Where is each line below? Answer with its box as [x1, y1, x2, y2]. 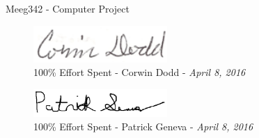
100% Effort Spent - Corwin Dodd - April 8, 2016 [33, 65, 246, 79]
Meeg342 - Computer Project [6, 1, 129, 15]
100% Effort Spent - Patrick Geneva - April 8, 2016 [33, 119, 253, 134]
